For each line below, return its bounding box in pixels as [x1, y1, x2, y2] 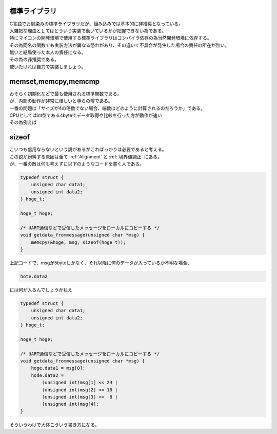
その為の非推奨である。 [9, 57, 59, 63]
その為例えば [9, 119, 37, 125]
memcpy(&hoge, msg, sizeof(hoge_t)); [31, 239, 126, 245]
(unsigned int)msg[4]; [42, 401, 100, 407]
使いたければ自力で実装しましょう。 [9, 63, 86, 69]
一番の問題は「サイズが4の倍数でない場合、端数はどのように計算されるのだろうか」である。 [9, 105, 205, 111]
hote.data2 [20, 273, 48, 279]
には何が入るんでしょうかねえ [9, 286, 73, 293]
